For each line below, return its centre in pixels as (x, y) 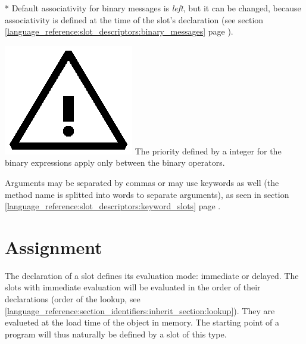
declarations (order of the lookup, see (73, 299)
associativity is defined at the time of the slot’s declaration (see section (134, 19)
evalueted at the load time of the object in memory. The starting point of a (142, 322)
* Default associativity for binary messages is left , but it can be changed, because (153, 8)
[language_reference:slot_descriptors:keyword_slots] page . (113, 206)
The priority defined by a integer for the (208, 151)
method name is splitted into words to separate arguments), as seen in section (147, 194)
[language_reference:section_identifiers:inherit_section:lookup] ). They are (140, 310)
